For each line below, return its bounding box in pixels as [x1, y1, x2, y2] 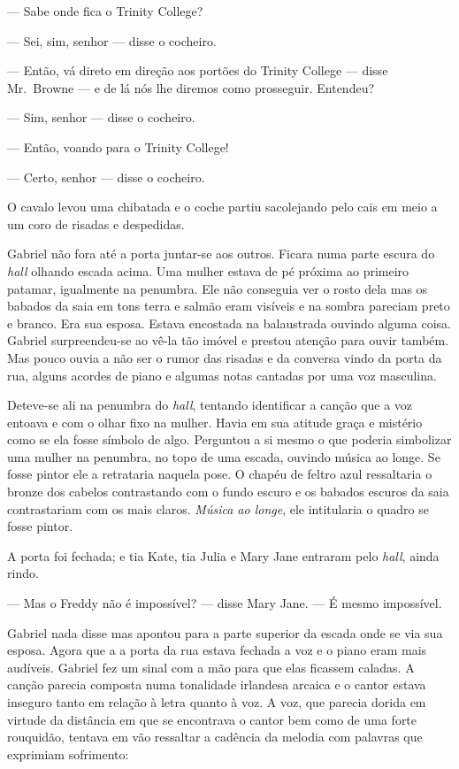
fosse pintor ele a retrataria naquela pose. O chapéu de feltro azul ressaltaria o [7, 465, 432, 483]
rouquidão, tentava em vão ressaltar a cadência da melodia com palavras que [7, 727, 423, 746]
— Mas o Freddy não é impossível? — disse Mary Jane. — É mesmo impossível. [7, 594, 442, 612]
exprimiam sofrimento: [7, 744, 129, 763]
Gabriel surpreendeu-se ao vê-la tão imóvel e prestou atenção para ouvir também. [7, 331, 449, 350]
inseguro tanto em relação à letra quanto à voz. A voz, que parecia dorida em [7, 693, 426, 711]
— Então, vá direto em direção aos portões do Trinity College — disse [7, 61, 388, 80]
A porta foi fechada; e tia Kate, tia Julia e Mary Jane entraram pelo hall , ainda [7, 546, 440, 565]
